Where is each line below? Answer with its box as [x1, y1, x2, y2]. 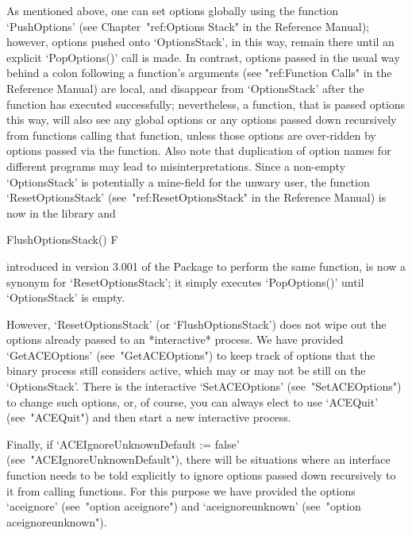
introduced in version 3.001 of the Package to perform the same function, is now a [6, 257, 406, 274]
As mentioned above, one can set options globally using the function [6, 2, 338, 18]
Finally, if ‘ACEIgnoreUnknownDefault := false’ [6, 435, 240, 452]
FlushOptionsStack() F [6, 231, 118, 248]
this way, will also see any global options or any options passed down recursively [6, 111, 397, 128]
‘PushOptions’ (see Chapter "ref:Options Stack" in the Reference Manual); [6, 17, 369, 34]
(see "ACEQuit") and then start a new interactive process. [6, 409, 291, 426]
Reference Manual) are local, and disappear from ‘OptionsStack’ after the [6, 79, 364, 96]
